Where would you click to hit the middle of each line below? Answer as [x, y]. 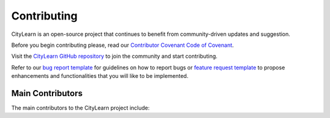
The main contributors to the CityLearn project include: [80, 108]
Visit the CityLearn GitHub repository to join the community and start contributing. [115, 56]
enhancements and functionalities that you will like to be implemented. [100, 76]
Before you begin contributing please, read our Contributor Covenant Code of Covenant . [123, 45]
